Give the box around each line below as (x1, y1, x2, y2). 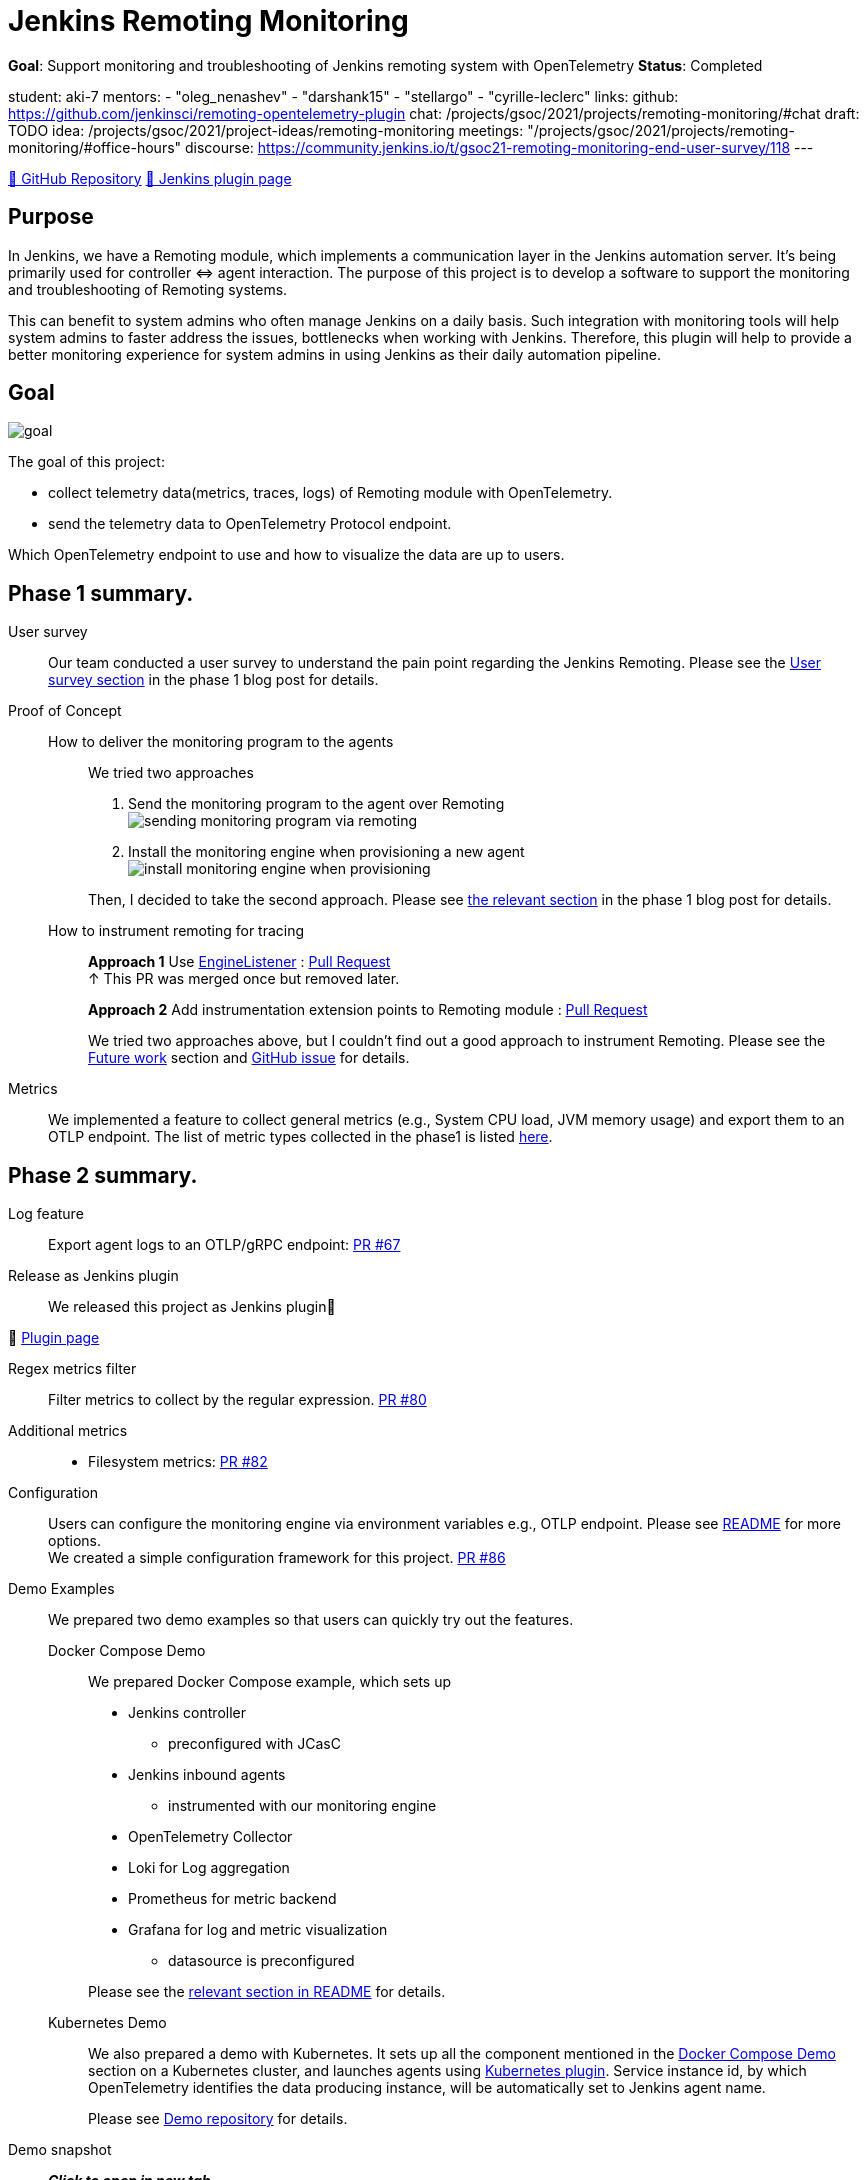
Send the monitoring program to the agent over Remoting (128, 795, 505, 813)
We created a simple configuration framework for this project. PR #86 (48, 1549, 506, 1567)
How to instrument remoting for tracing (48, 922, 305, 940)
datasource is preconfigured (168, 1952, 355, 1970)
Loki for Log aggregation (128, 1859, 290, 1877)
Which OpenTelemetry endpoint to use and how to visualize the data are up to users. (8, 546, 565, 564)
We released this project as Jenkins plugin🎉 (48, 1298, 336, 1316)
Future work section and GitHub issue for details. (88, 1049, 410, 1067)
